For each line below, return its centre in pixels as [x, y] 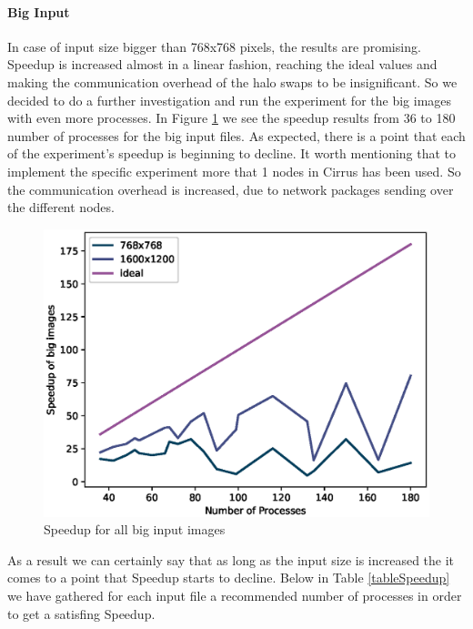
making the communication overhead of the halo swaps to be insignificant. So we [232, 81]
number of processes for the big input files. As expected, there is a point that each [236, 135]
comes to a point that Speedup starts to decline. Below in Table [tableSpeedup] [229, 578]
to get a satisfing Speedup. [81, 613]
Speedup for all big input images [135, 529]
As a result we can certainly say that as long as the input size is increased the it [231, 559]
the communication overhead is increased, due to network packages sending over [231, 189]
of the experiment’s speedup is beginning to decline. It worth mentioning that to [232, 153]
